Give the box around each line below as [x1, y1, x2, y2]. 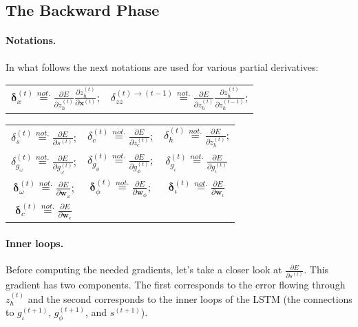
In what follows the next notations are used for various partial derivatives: [6, 59, 319, 74]
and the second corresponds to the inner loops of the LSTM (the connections [28, 291, 352, 306]
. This [304, 262, 329, 277]
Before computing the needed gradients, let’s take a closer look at [6, 262, 282, 277]
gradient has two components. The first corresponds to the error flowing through [6, 277, 346, 292]
